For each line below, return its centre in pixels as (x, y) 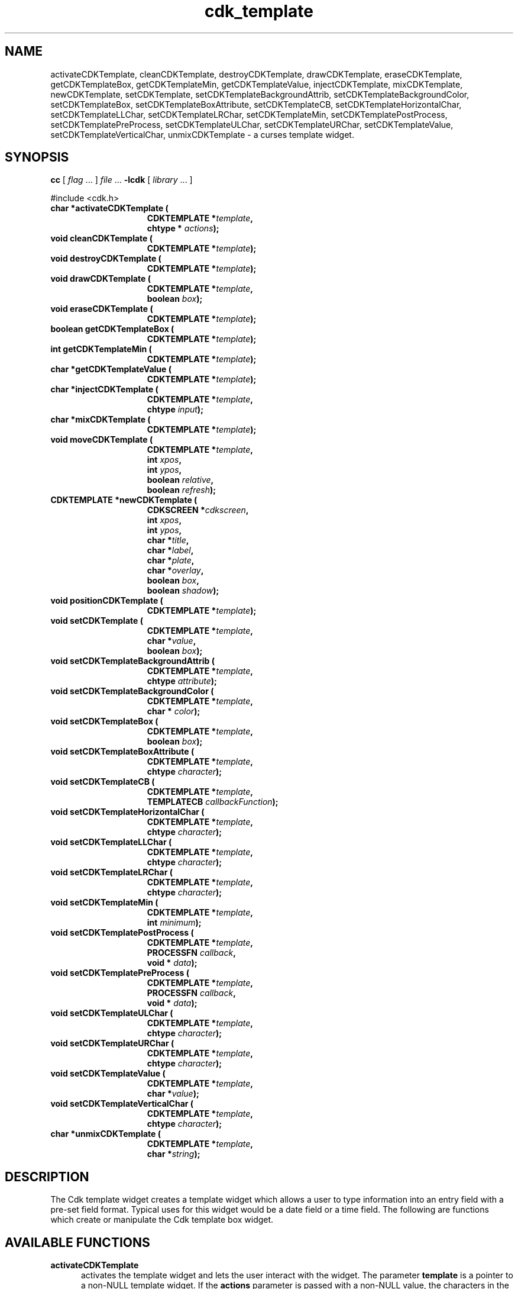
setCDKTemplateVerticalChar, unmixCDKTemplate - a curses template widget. (202, 134)
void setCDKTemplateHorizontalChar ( (127, 812)
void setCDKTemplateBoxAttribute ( (122, 752)
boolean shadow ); (183, 591)
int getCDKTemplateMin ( (101, 349)
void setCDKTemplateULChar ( (112, 1013)
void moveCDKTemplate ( (102, 440)
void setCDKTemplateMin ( (104, 903)
